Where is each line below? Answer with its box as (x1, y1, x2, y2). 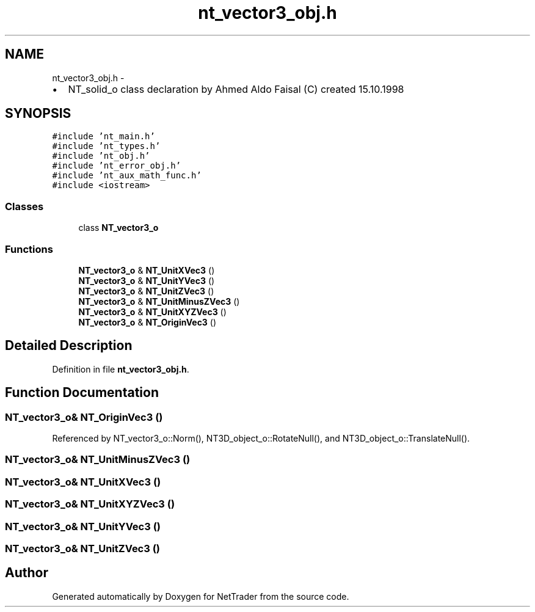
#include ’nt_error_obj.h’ (52, 161, 181, 171)
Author (5, 565, 48, 581)
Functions (5, 242, 53, 255)
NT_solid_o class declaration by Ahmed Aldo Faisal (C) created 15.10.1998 (68, 82, 404, 95)
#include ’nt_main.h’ (52, 131, 155, 142)
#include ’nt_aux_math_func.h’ (52, 170, 202, 181)
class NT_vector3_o (78, 222, 159, 233)
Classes (5, 200, 44, 213)
